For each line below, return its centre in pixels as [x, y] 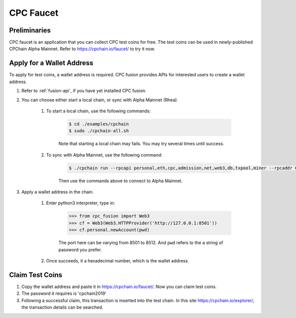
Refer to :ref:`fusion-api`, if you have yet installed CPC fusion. [84, 91]
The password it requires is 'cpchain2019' [64, 293]
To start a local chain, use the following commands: [98, 111]
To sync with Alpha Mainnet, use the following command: [104, 155]
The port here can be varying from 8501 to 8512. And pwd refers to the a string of [141, 243]
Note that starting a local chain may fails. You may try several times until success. [141, 144]
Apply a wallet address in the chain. [57, 192]
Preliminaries [30, 30]
